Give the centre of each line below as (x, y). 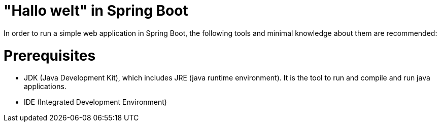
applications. (45, 87)
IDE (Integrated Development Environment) (95, 102)
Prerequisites (50, 55)
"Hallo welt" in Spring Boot (96, 11)
